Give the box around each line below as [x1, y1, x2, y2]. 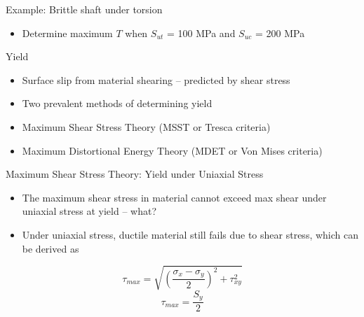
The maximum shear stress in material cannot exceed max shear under [22, 190, 327, 204]
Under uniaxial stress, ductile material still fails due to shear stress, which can [22, 227, 359, 241]
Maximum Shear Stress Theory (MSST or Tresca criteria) [22, 119, 271, 134]
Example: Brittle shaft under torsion [6, 2, 163, 16]
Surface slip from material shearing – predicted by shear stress [22, 72, 290, 87]
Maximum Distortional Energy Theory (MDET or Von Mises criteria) [22, 143, 323, 157]
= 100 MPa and [167, 25, 236, 40]
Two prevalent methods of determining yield [22, 96, 213, 111]
